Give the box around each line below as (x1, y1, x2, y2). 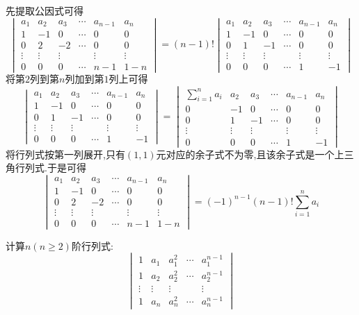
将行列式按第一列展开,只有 (6, 146, 125, 161)
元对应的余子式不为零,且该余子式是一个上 (156, 146, 344, 161)
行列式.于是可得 (15, 160, 86, 175)
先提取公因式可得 (6, 3, 83, 17)
